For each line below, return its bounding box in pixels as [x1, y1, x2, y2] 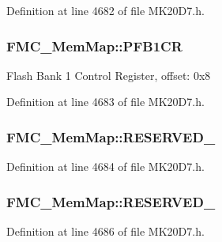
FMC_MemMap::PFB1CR [6, 36, 182, 55]
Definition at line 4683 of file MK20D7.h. [6, 93, 205, 110]
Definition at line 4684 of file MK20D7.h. [6, 158, 205, 175]
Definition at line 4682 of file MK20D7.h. [6, 2, 205, 18]
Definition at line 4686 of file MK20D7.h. [6, 223, 205, 240]
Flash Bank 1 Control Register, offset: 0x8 [6, 66, 211, 83]
